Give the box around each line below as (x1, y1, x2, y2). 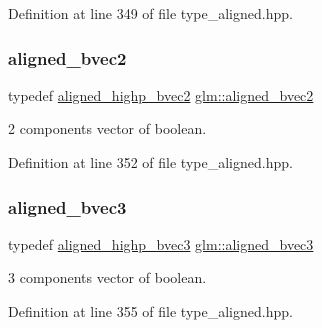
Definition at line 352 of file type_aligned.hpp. (8, 152, 293, 172)
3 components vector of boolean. (8, 267, 207, 288)
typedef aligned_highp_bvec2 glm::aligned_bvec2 (8, 84, 314, 105)
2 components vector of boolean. (8, 118, 207, 139)
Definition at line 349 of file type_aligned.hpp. (8, 3, 293, 23)
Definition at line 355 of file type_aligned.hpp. (8, 301, 293, 321)
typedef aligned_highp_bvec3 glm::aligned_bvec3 (8, 233, 314, 254)
